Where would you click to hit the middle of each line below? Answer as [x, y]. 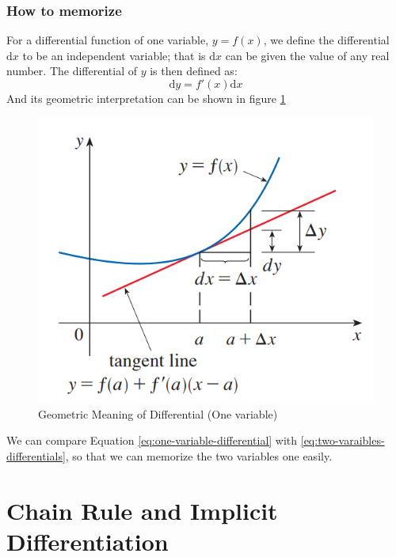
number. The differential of [72, 71]
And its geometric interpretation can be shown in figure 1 [146, 98]
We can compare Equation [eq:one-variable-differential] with [152, 440]
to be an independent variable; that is [114, 55]
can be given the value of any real [307, 55]
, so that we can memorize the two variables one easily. [199, 455]
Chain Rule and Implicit [142, 510]
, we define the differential [326, 40]
